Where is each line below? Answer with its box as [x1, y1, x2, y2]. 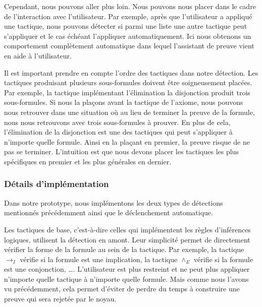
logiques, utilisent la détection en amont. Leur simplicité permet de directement [4, 234, 250, 244]
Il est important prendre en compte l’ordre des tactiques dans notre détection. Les [4, 67, 258, 78]
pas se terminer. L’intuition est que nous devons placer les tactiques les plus [4, 146, 239, 157]
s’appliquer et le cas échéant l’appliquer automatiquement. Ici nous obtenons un [4, 30, 251, 41]
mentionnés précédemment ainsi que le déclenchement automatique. [4, 207, 213, 218]
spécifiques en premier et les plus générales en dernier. [4, 156, 172, 166]
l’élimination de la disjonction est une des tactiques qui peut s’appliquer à [4, 127, 233, 137]
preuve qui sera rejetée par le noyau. [4, 293, 117, 304]
